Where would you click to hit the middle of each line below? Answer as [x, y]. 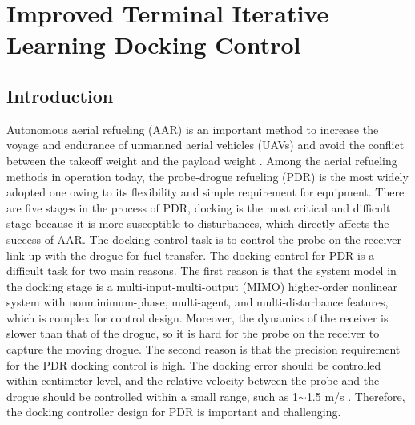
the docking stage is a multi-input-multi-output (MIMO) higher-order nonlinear [202, 286]
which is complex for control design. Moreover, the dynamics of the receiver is [197, 317]
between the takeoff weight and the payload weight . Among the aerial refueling [202, 160]
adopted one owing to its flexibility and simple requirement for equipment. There [205, 192]
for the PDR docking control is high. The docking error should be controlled [194, 364]
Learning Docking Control [154, 45]
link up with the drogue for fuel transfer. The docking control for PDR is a [191, 255]
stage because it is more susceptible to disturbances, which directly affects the [198, 223]
